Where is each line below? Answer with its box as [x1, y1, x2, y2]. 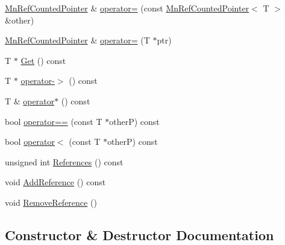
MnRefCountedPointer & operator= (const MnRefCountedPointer [5, 2, 249, 14]
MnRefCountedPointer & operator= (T [5, 34, 150, 46]
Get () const [20, 54, 66, 66]
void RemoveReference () [5, 196, 97, 208]
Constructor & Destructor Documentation [5, 225, 274, 244]
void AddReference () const [5, 176, 106, 188]
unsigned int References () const [5, 155, 124, 168]
